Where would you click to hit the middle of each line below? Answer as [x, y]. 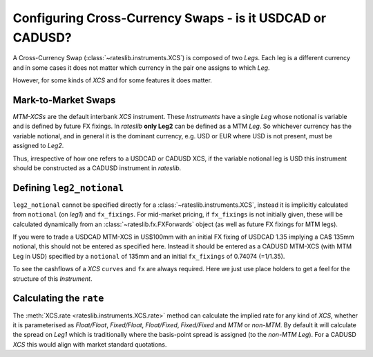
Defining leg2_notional [68, 188]
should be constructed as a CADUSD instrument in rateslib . [97, 168]
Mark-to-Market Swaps [64, 100]
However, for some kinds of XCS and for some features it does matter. [112, 80]
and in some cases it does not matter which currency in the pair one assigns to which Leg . [141, 67]
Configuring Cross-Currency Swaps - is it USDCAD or [170, 18]
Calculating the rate [58, 299]
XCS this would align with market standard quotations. [90, 344]
